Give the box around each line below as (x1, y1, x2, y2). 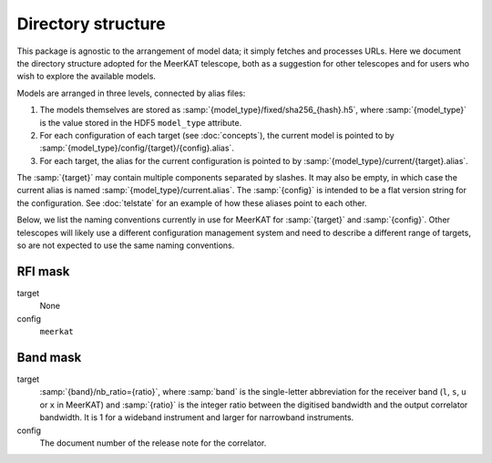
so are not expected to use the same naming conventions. (16, 240, 235, 251)
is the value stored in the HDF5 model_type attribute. (39, 117, 242, 128)
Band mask (16, 349, 82, 365)
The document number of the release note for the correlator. (39, 437, 267, 448)
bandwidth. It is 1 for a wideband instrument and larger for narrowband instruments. (39, 412, 354, 423)
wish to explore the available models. (16, 71, 157, 82)
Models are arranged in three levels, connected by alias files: (16, 87, 246, 98)
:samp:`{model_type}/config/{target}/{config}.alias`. (39, 142, 234, 154)
